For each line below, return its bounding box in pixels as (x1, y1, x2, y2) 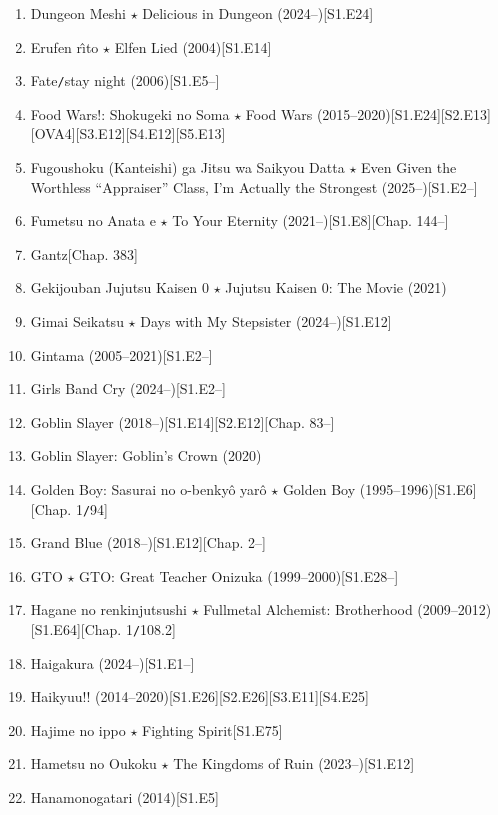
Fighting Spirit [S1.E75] (142, 719, 283, 740)
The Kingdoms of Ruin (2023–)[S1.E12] (173, 753, 415, 774)
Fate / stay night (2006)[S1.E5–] (30, 70, 220, 91)
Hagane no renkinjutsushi (30, 599, 187, 620)
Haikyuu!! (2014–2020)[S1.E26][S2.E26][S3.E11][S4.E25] (30, 686, 369, 707)
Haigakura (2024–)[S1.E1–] (30, 652, 195, 673)
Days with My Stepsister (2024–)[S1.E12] (140, 311, 392, 331)
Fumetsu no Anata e (30, 210, 156, 231)
